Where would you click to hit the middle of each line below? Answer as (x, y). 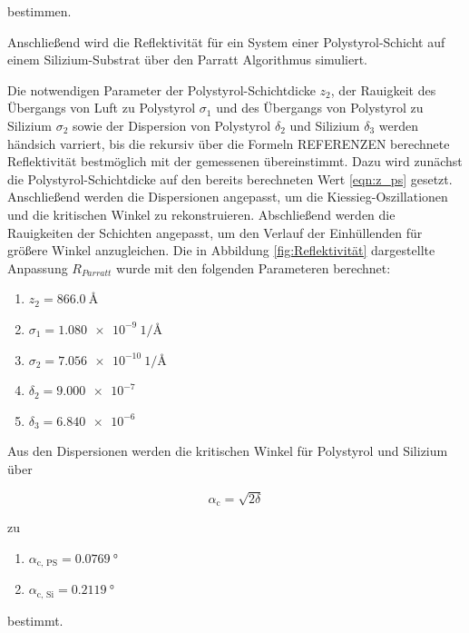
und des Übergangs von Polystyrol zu (320, 108)
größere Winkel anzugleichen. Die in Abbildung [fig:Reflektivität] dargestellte (221, 250)
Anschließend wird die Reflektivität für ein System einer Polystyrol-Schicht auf (226, 41)
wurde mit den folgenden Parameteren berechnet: (254, 267)
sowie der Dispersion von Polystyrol (172, 125)
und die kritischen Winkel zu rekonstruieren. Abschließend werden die (201, 214)
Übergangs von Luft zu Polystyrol (102, 108)
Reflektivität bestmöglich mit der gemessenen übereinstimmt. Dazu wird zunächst (235, 161)
